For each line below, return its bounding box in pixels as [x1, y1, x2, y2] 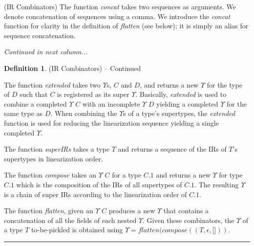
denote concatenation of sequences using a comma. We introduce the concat [4, 11, 231, 21]
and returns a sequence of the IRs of [118, 144, 227, 154]
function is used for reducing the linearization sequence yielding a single [4, 117, 219, 128]
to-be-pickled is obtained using [31, 224, 123, 235]
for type [219, 170, 243, 180]
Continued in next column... [4, 46, 88, 57]
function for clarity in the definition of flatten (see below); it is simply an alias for [4, 21, 249, 31]
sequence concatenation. [4, 30, 76, 40]
